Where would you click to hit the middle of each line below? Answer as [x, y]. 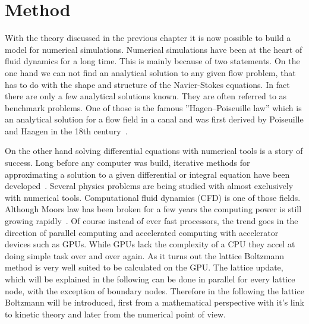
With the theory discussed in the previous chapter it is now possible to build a [148, 38]
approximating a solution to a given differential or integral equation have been [147, 174]
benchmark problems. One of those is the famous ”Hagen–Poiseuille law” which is [153, 107]
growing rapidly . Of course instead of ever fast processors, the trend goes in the [152, 221]
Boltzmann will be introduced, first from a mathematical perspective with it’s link [154, 302]
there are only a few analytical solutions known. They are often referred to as [146, 96]
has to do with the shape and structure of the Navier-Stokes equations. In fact [147, 84]
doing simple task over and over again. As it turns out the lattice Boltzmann [144, 255]
